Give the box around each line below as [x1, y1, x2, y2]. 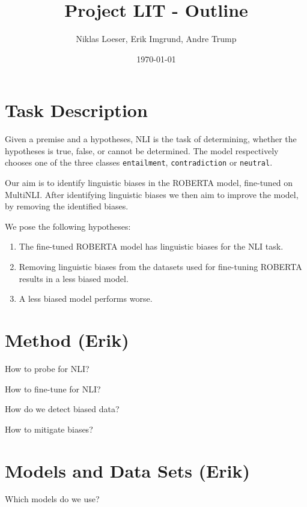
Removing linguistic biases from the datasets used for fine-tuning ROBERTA [19, 260, 302, 273]
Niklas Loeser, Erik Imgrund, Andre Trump [76, 32, 237, 45]
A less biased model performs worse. [19, 292, 153, 305]
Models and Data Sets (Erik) [5, 458, 250, 482]
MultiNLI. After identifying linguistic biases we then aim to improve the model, [5, 188, 299, 200]
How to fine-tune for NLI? [5, 382, 101, 395]
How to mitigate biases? [5, 422, 93, 435]
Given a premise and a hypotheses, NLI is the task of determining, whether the [5, 133, 297, 145]
